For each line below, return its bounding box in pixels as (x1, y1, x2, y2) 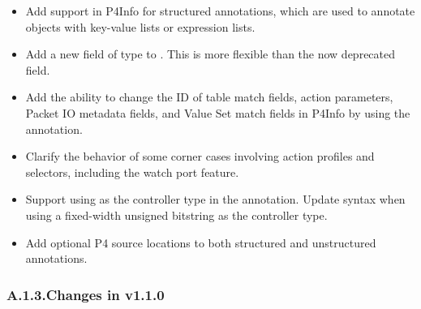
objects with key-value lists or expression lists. (25, 18, 256, 35)
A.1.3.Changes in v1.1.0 (6, 284, 165, 304)
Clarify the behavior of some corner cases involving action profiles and (25, 148, 375, 165)
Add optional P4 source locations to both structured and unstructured (25, 234, 376, 251)
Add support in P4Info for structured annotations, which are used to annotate (25, 2, 415, 19)
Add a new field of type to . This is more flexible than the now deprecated (25, 45, 396, 62)
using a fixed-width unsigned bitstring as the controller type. (25, 206, 328, 223)
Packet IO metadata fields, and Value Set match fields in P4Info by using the (25, 104, 410, 121)
